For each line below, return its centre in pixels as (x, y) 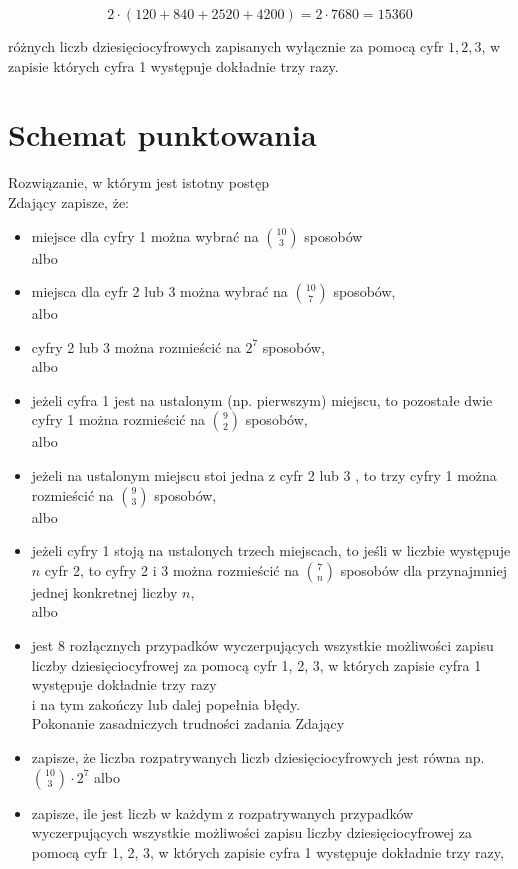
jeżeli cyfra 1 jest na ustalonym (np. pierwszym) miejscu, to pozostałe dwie (262, 399)
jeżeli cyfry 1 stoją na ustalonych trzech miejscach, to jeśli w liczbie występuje (271, 550)
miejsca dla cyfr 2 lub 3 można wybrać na (159, 291)
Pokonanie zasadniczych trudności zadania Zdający (188, 723)
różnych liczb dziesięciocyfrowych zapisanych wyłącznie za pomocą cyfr (226, 46)
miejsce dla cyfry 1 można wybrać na (145, 235)
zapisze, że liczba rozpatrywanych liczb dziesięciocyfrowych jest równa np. (258, 757)
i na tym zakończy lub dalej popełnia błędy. (166, 703)
